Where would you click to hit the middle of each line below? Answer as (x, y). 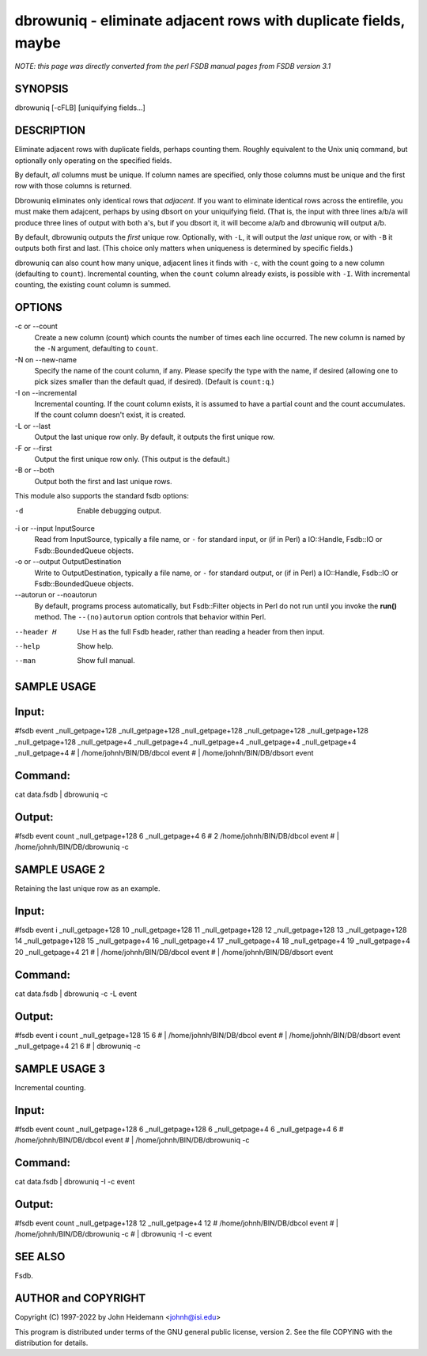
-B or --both (34, 470)
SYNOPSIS (42, 89)
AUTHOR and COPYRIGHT (80, 1299)
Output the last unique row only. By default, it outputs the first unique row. (155, 437)
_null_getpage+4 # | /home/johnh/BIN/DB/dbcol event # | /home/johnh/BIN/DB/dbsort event (164, 753)
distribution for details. (51, 1343)
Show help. (95, 646)
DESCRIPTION (50, 131)
